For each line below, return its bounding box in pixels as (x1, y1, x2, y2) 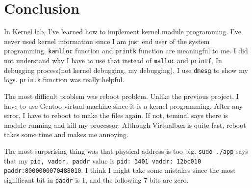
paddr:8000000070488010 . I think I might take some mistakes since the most (4, 165, 236, 175)
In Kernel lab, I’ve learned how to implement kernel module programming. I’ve (4, 26, 241, 37)
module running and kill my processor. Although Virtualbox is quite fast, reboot (4, 119, 246, 130)
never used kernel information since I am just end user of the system (4, 36, 210, 46)
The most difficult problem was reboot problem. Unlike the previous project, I (4, 91, 239, 101)
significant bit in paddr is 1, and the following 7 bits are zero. (4, 174, 189, 185)
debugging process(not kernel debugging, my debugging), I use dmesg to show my (4, 65, 248, 75)
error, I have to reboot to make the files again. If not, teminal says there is (4, 110, 228, 120)
